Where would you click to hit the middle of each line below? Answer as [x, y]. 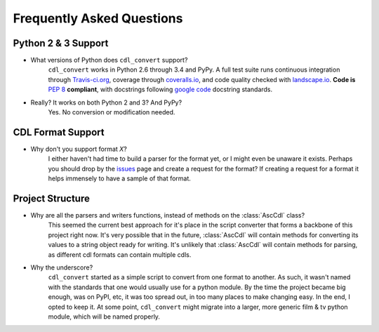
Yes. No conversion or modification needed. [112, 112]
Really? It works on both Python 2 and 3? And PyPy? [106, 102]
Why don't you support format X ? [79, 149]
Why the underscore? [62, 267]
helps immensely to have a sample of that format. [119, 178]
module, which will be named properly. [104, 317]
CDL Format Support [59, 132]
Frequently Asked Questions [98, 18]
